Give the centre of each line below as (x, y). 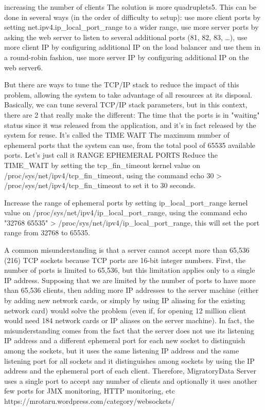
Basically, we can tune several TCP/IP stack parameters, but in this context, (126, 105)
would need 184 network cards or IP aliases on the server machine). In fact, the (129, 320)
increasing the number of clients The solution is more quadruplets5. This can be (130, 7)
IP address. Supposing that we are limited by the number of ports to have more (130, 280)
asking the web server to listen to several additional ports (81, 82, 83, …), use (126, 37)
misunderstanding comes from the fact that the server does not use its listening (129, 330)
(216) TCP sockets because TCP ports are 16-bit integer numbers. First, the (125, 260)
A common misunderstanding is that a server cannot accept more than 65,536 (127, 250)
